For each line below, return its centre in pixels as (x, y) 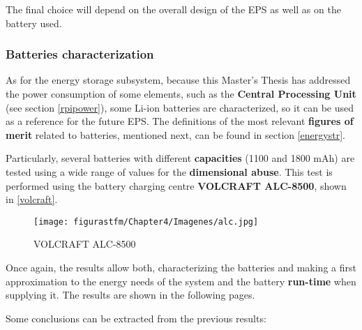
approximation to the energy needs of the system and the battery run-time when (181, 281)
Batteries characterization (80, 54)
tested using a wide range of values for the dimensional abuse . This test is (169, 171)
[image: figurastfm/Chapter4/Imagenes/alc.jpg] (146, 222)
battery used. (34, 23)
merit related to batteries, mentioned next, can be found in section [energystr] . (175, 134)
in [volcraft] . (32, 199)
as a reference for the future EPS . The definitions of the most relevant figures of (180, 121)
